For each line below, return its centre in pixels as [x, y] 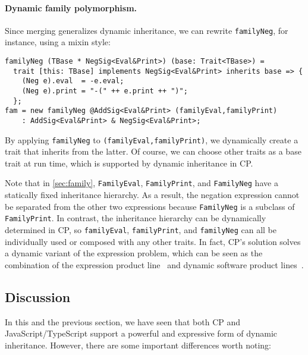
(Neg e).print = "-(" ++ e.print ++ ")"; [105, 91]
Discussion [38, 296]
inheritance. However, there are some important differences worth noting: [138, 345]
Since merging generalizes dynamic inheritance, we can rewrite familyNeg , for [147, 30]
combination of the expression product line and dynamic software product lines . [154, 264]
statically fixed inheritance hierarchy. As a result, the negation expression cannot [152, 195]
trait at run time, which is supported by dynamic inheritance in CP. [129, 163]
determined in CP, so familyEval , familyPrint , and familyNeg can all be [141, 230]
